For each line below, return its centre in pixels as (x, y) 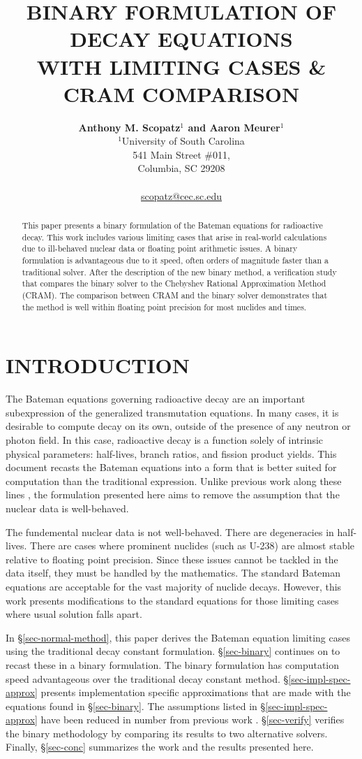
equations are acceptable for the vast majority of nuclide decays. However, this (174, 586)
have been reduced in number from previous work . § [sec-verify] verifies (193, 720)
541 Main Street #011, (181, 154)
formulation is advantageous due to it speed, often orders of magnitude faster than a (175, 260)
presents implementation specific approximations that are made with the (196, 692)
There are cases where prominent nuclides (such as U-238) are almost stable (193, 545)
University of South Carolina (183, 141)
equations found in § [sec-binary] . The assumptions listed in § (136, 706)
